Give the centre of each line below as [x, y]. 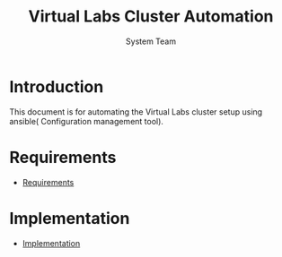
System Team [151, 41]
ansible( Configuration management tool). [87, 121]
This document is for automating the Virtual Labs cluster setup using [136, 111]
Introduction [57, 86]
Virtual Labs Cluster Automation [151, 17]
